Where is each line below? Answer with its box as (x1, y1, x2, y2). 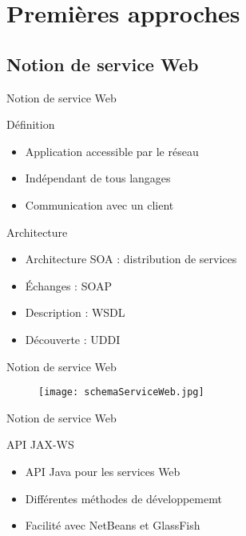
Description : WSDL (25, 304, 125, 321)
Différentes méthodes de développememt (25, 490, 222, 506)
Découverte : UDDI (25, 330, 121, 347)
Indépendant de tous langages (25, 170, 171, 186)
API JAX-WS (6, 436, 74, 453)
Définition (6, 116, 55, 133)
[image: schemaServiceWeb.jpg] (38, 386, 204, 398)
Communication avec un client (25, 196, 174, 213)
